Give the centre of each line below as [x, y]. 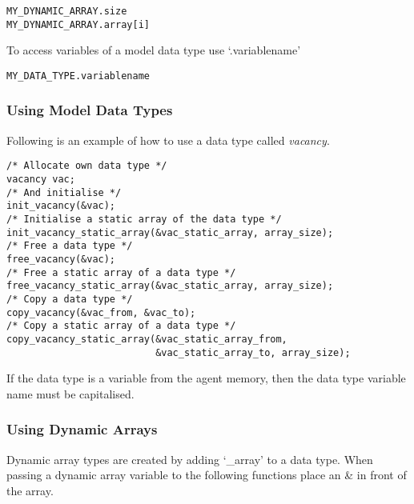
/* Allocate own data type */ [87, 166]
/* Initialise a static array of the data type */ [144, 219]
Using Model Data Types [90, 110]
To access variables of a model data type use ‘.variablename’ [154, 50]
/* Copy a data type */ [70, 299]
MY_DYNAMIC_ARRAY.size [67, 11]
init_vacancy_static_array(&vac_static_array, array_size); [170, 232]
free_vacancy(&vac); [61, 259]
